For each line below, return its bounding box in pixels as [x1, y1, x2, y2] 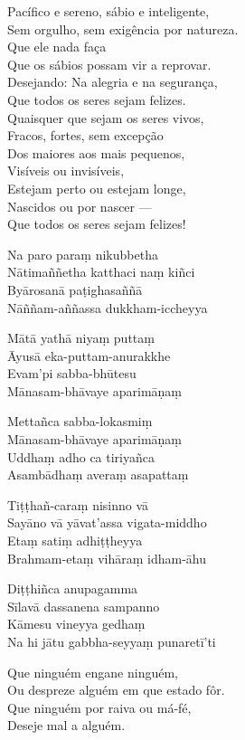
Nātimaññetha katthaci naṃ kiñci [7, 262, 195, 281]
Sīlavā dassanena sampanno [7, 596, 160, 615]
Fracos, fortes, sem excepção [7, 126, 164, 145]
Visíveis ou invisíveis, [7, 161, 125, 180]
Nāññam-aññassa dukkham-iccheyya [7, 298, 208, 317]
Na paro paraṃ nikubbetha [7, 244, 158, 263]
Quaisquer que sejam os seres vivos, [7, 108, 204, 127]
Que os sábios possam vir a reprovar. [7, 54, 212, 73]
